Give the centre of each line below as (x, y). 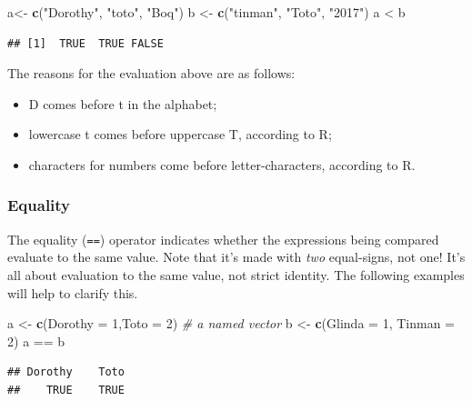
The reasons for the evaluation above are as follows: (151, 73)
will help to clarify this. (73, 292)
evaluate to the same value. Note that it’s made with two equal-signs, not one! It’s (236, 257)
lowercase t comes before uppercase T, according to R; (180, 134)
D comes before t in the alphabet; (123, 103)
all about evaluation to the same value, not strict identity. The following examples (236, 275)
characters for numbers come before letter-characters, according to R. (222, 164)
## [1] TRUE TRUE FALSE (85, 43)
